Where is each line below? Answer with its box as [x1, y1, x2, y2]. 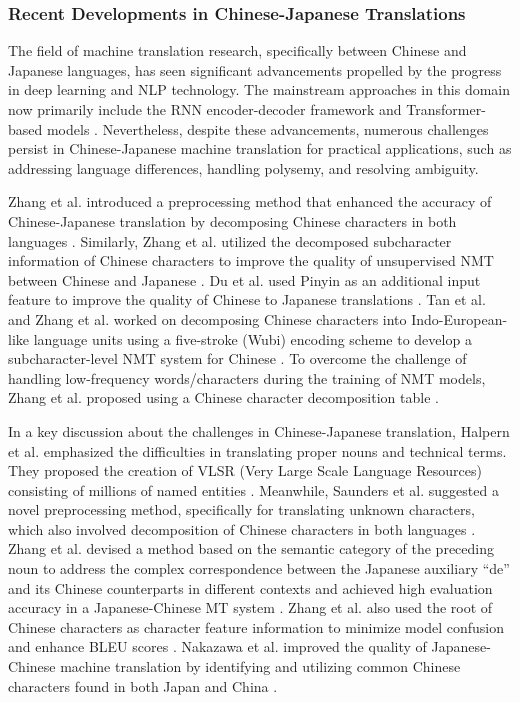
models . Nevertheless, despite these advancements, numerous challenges [46, 118, 489, 139]
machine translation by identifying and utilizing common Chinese [60, 656, 461, 677]
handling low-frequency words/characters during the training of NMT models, [8, 367, 486, 388]
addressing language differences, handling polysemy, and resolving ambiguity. [8, 157, 479, 178]
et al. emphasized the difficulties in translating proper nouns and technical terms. [8, 440, 507, 461]
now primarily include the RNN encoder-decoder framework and [8, 99, 402, 119]
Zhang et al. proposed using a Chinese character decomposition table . [8, 387, 439, 408]
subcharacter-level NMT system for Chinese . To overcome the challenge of [8, 348, 467, 369]
